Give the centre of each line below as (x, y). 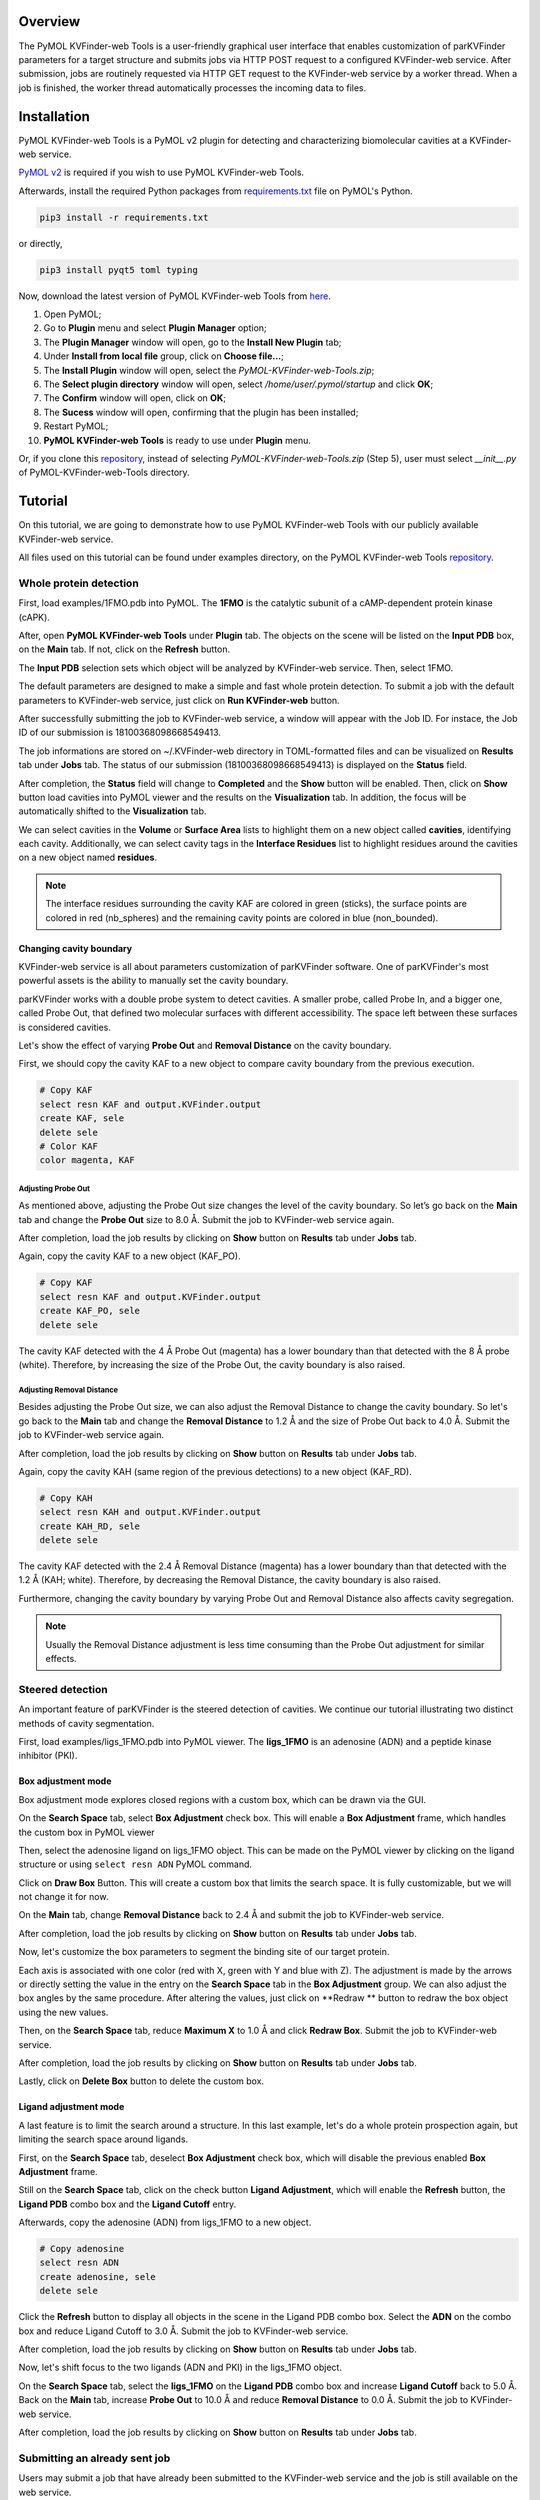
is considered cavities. (65, 1027)
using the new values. (63, 2012)
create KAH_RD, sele (89, 1526)
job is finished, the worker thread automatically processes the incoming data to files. (192, 87)
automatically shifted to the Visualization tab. (112, 811)
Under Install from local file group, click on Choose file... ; (163, 356)
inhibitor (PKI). (48, 1756)
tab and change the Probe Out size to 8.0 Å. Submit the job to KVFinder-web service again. (206, 1219)
